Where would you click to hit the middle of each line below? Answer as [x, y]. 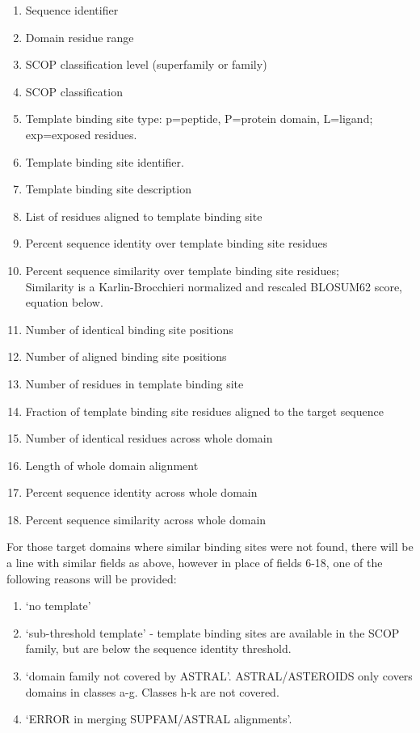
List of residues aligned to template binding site [144, 216]
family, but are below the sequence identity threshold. [158, 648]
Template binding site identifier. [105, 161]
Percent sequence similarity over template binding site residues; [182, 270]
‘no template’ [58, 606]
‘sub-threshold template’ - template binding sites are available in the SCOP [212, 632]
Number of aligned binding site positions [126, 356]
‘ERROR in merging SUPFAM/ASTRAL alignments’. [159, 719]
